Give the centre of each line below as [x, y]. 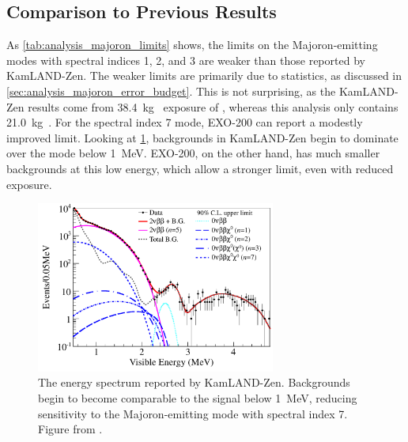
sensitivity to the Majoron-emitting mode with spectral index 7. [193, 413]
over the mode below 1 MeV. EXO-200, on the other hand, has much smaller [193, 153]
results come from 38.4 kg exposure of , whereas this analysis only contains [213, 106]
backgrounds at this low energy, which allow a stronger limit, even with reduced [200, 168]
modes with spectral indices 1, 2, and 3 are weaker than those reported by [186, 60]
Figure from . [70, 429]
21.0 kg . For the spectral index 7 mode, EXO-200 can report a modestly [185, 122]
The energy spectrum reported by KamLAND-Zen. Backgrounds [194, 382]
